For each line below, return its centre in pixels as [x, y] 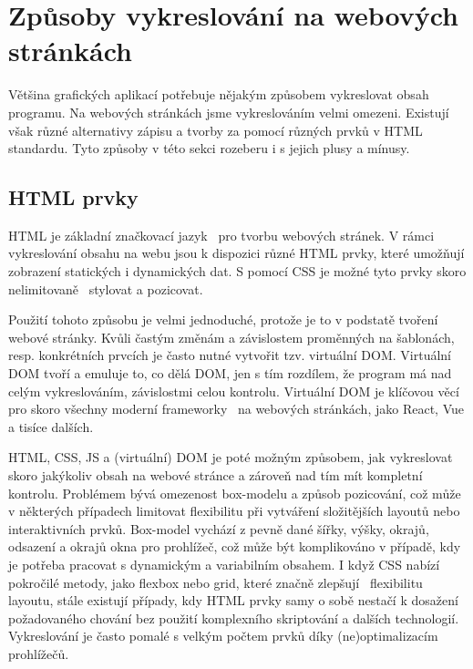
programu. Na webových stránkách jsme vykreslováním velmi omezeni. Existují [229, 112]
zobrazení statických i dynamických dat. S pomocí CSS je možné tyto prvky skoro [237, 271]
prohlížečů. [39, 653]
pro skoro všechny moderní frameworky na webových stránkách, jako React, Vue [236, 409]
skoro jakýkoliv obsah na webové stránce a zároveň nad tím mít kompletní [216, 475]
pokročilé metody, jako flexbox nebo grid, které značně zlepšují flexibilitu [216, 582]
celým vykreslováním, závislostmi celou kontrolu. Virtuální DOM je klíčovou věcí [234, 391]
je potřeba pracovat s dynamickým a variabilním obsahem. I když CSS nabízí [224, 564]
